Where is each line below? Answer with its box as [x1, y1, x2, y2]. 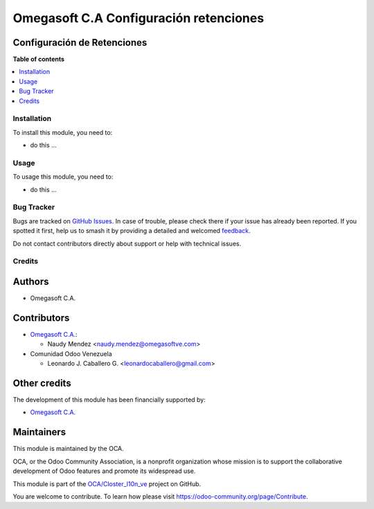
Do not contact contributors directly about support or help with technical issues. [12, 239, 242, 248]
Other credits [12, 377, 72, 389]
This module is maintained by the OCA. [12, 445, 124, 453]
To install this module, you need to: [12, 128, 113, 136]
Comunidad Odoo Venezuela [30, 349, 112, 358]
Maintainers [12, 426, 66, 438]
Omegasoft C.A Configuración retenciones [12, 10, 265, 26]
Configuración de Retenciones [12, 37, 148, 48]
